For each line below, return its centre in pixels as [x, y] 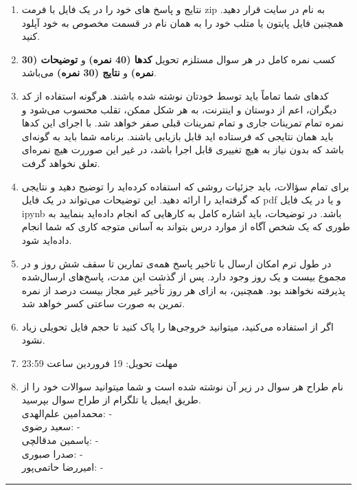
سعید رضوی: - [51, 426]
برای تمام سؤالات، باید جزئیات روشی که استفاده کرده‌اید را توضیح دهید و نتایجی [185, 186]
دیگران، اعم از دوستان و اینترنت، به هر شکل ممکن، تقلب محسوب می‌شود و [179, 109]
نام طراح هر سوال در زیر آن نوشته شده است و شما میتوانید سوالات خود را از [182, 386]
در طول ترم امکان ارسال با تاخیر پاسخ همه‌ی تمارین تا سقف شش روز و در [176, 263]
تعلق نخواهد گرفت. [61, 163]
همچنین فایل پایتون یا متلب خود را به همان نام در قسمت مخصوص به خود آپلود [183, 22]
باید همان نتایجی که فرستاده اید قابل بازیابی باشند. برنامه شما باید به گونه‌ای [177, 136]
